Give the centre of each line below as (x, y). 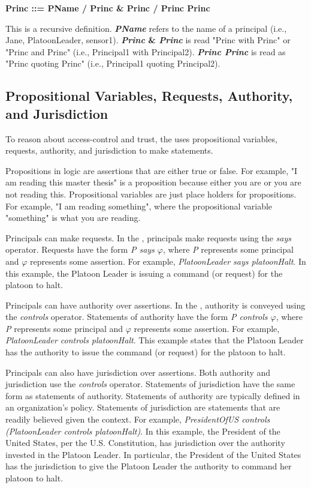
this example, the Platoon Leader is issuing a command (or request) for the (144, 273)
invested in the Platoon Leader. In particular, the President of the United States (153, 454)
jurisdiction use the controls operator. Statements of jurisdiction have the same (150, 384)
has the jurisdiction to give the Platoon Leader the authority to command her (149, 466)
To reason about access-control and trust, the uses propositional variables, (141, 138)
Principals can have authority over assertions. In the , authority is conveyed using (155, 305)
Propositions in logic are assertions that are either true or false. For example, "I (152, 170)
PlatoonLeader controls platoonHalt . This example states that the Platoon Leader (155, 340)
